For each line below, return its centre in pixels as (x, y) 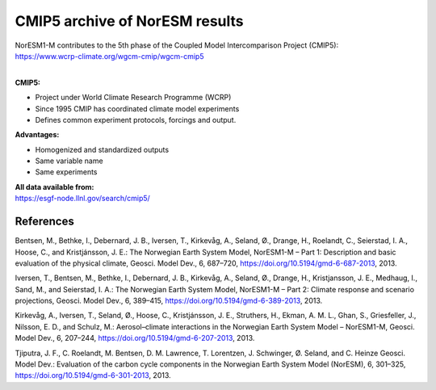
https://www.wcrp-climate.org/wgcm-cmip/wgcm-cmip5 (109, 56)
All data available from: (55, 187)
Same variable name (69, 161)
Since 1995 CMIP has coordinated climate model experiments (137, 108)
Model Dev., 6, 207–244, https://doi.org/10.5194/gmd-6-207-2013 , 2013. (135, 338)
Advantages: (37, 135)
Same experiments (66, 172)
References (44, 222)
